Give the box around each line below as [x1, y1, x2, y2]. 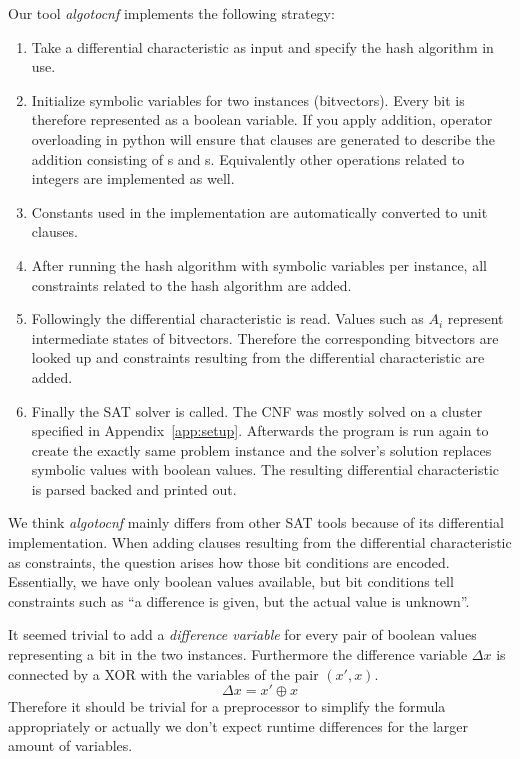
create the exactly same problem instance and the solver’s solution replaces [31, 439, 492, 460]
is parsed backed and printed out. [31, 478, 237, 499]
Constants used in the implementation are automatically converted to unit [31, 201, 488, 222]
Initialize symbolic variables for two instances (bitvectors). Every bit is [31, 89, 465, 110]
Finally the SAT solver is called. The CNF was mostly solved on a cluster [31, 400, 483, 421]
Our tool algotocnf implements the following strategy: [8, 3, 335, 23]
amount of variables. [8, 735, 133, 756]
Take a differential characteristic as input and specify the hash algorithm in [31, 36, 494, 57]
